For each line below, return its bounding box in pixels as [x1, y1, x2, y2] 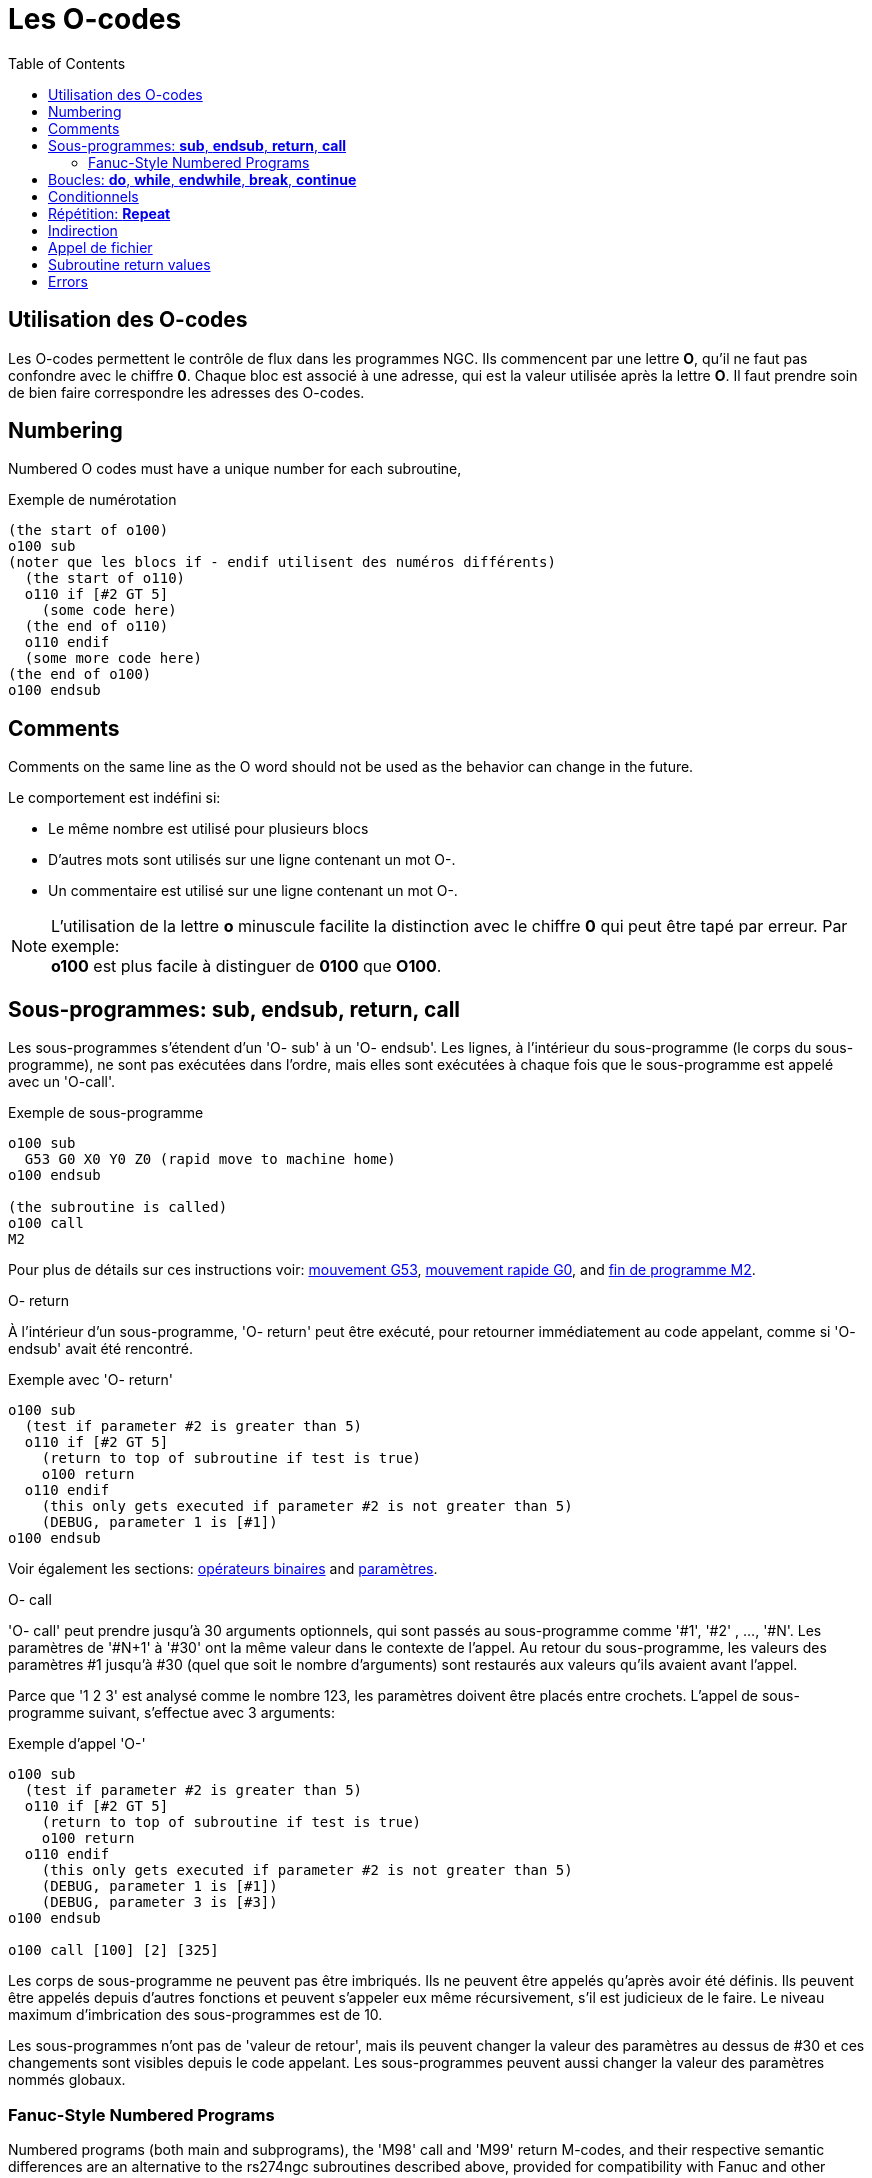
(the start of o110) [24, 570, 186, 587]
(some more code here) [24, 650, 202, 667]
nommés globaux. [8, 2071, 126, 2089]
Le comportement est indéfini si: [8, 789, 221, 807]
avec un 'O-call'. [8, 1073, 116, 1091]
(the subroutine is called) [8, 1199, 228, 1216]
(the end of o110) [24, 618, 169, 635]
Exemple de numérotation [8, 491, 177, 509]
